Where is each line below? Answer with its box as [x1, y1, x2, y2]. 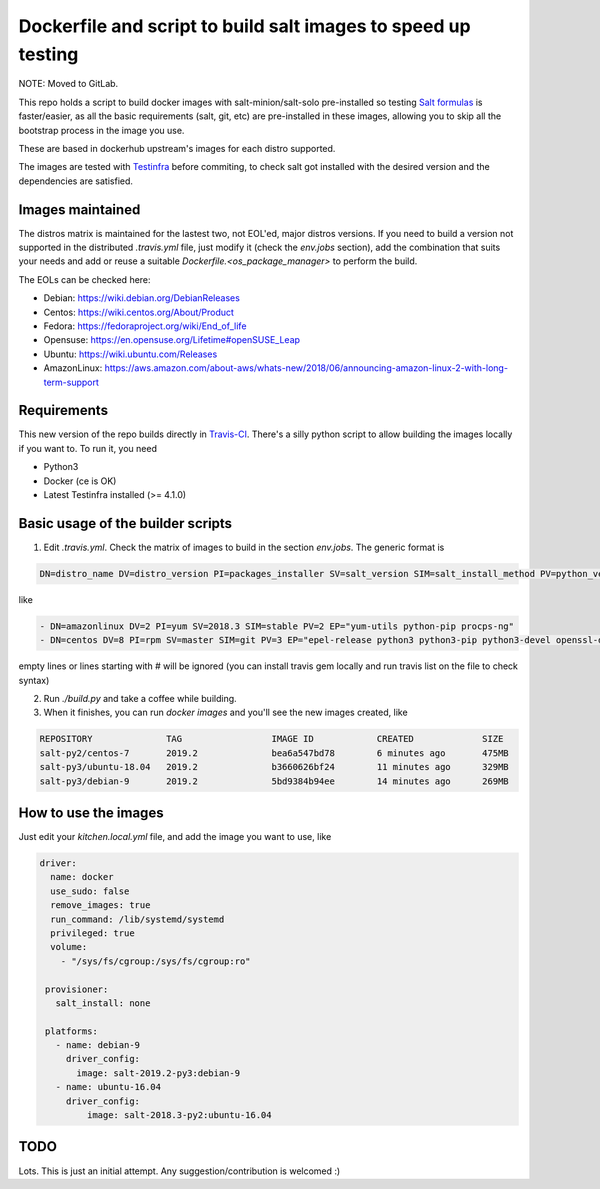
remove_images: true [50, 900, 151, 911]
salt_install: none [55, 997, 151, 1009]
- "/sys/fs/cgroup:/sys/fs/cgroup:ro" [60, 955, 251, 967]
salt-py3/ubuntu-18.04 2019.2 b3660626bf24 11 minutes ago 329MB [39, 761, 509, 773]
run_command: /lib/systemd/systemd [50, 913, 225, 925]
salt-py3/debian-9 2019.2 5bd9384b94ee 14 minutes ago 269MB [39, 775, 509, 787]
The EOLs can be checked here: [18, 273, 151, 285]
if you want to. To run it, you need [18, 442, 157, 454]
